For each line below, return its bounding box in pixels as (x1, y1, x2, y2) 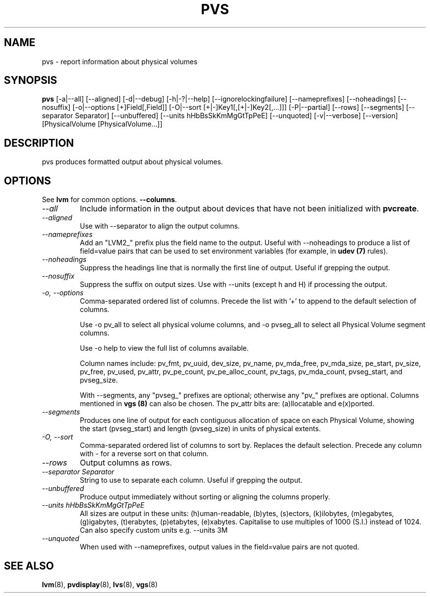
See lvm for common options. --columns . (42, 195, 177, 204)
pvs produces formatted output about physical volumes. (42, 157, 223, 166)
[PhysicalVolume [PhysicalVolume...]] (42, 120, 162, 129)
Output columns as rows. (80, 458, 172, 468)
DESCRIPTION (4, 136, 74, 149)
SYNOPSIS (4, 74, 57, 87)
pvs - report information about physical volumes (42, 57, 198, 66)
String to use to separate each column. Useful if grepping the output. (80, 476, 303, 485)
